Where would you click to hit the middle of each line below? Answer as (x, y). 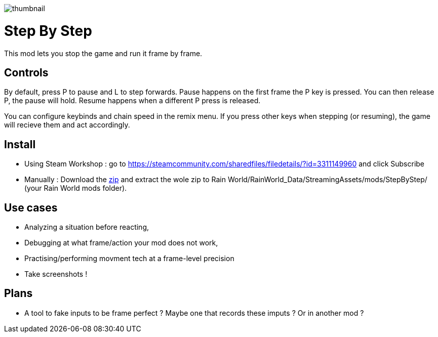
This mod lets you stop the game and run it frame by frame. (103, 53)
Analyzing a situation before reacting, (87, 227)
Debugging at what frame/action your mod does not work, (121, 243)
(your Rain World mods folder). (76, 188)
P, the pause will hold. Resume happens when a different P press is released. (132, 101)
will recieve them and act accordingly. (67, 125)
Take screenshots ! (56, 274)
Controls (26, 72)
